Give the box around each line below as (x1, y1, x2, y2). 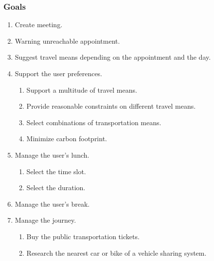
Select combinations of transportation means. (26, 117, 161, 127)
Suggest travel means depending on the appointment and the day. (15, 52, 211, 62)
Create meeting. (15, 19, 63, 30)
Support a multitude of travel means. (26, 84, 137, 95)
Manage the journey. (15, 215, 76, 225)
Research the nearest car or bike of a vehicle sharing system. (26, 247, 207, 258)
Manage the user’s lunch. (15, 149, 89, 160)
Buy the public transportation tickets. (26, 231, 140, 241)
